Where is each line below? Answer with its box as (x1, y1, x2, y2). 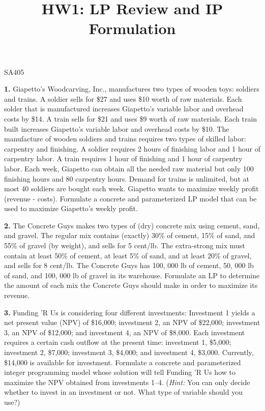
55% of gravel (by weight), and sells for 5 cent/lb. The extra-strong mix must (4, 240, 245, 251)
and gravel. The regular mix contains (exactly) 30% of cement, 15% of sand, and (4, 230, 255, 241)
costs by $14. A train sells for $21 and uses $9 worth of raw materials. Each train (4, 113, 257, 124)
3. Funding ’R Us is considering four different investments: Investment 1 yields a (4, 307, 255, 317)
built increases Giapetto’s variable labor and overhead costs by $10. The (4, 123, 229, 134)
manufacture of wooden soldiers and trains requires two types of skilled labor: (4, 133, 246, 144)
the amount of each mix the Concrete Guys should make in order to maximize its (4, 280, 258, 290)
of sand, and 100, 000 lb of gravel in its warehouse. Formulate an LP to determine (4, 270, 260, 280)
